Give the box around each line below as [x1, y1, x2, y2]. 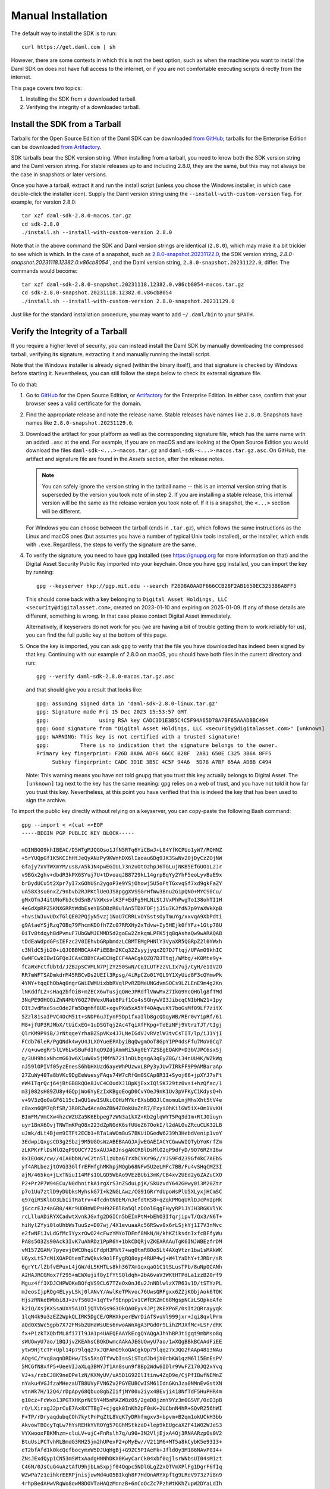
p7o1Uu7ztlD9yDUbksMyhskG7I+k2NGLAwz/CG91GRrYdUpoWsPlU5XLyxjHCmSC [21, 1188, 222, 1195]
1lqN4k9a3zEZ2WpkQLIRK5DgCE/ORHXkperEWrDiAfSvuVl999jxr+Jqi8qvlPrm [21, 1313, 222, 1320]
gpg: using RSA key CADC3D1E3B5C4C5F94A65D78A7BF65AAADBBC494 [36, 717, 269, 724]
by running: [26, 569, 54, 576]
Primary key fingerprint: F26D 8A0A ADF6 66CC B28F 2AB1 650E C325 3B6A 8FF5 [36, 750, 272, 757]
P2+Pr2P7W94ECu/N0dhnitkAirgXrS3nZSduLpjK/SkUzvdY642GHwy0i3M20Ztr [21, 1180, 222, 1186]
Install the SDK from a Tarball [11, 119, 121, 129]
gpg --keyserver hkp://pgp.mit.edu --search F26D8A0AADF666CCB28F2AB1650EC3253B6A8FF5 [36, 582, 297, 589]
